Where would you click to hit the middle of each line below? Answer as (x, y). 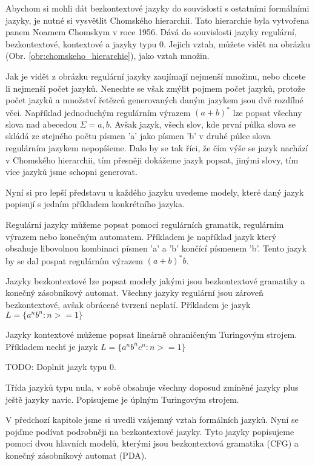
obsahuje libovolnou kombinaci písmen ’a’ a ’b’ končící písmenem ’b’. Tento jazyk (156, 248)
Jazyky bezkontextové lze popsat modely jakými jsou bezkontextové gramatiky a (155, 280)
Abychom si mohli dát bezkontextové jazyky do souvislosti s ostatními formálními (157, 8)
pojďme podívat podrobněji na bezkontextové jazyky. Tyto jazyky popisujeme (150, 431)
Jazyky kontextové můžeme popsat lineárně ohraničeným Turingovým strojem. (151, 334)
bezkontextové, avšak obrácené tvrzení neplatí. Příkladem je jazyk (128, 305)
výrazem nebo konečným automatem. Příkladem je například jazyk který (141, 236)
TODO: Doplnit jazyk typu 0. (61, 367)
